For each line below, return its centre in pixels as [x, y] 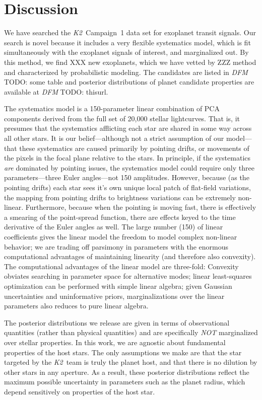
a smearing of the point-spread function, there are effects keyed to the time [120, 217]
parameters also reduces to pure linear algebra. [76, 306]
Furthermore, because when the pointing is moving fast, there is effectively [141, 207]
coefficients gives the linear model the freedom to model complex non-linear [121, 236]
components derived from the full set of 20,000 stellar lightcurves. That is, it [122, 118]
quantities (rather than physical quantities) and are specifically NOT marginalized [131, 332]
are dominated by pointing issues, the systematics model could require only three [129, 167]
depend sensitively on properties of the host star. [80, 391]
